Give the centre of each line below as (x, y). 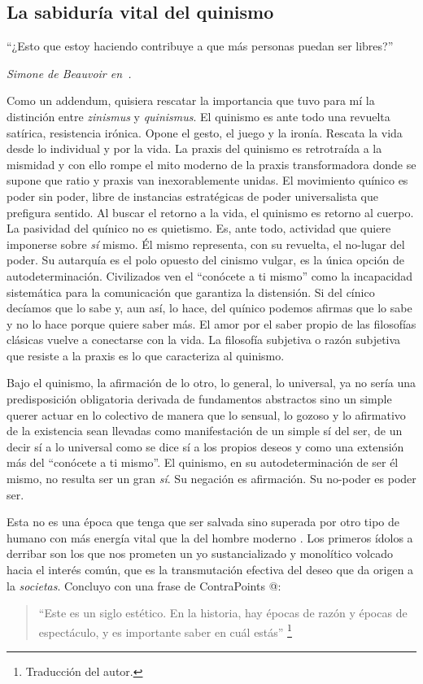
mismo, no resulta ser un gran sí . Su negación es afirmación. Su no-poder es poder (211, 479)
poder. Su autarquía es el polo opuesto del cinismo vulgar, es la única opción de (205, 260)
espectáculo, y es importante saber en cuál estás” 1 (165, 630)
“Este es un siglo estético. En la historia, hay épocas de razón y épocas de (223, 613)
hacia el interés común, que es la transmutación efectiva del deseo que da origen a (210, 570)
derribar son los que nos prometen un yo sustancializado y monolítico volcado (200, 553)
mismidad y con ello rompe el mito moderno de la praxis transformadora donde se (211, 164)
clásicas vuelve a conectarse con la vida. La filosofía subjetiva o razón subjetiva (204, 340)
